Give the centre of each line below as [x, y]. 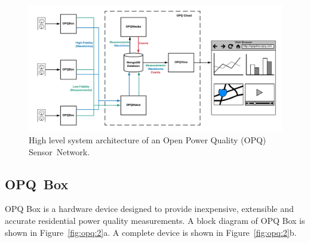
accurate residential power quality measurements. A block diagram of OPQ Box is [155, 220]
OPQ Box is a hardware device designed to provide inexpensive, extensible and [149, 209]
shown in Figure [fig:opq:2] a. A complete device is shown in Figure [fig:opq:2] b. [151, 232]
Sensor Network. [59, 151]
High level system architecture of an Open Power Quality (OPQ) [148, 140]
